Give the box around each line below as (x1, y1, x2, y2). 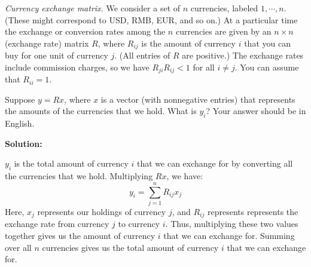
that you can (244, 36, 291, 49)
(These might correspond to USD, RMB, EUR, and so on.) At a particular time (5, 13, 298, 26)
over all (5, 241, 32, 253)
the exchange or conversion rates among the (5, 25, 166, 38)
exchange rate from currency (5, 217, 109, 230)
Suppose (5, 93, 35, 105)
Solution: (5, 137, 42, 149)
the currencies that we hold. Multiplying (5, 170, 153, 182)
